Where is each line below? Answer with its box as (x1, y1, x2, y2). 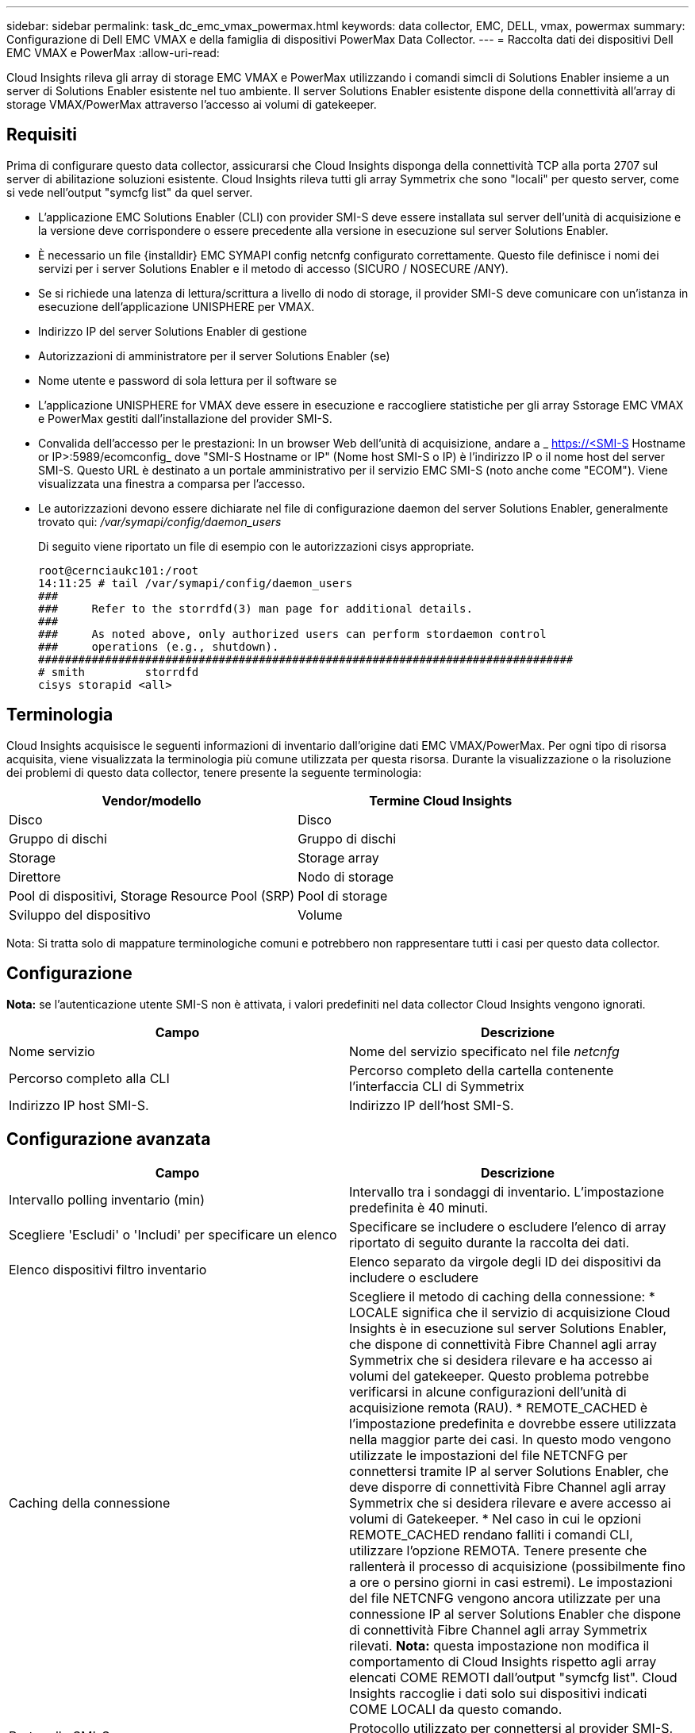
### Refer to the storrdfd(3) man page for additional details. (38, 601, 473, 615)
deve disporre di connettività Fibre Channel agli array (349, 1479, 666, 1496)
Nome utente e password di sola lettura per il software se (38, 373, 337, 387)
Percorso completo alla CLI (9, 1070, 170, 1086)
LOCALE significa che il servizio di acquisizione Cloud (349, 1305, 670, 1321)
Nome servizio (9, 1043, 95, 1059)
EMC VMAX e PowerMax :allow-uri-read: (6, 46, 220, 60)
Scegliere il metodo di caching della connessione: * (349, 1289, 655, 1305)
